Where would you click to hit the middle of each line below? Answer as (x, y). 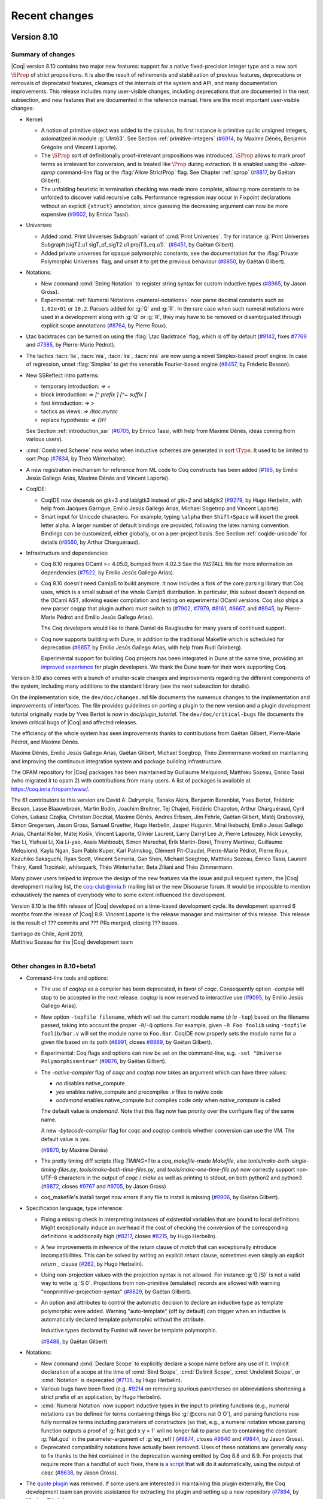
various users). (45, 439)
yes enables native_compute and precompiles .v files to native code (139, 1092)
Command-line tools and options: (67, 978)
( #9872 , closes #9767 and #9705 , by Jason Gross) (104, 1186)
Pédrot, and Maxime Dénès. (45, 742)
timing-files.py (59, 1169)
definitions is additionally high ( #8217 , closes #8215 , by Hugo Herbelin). (129, 1236)
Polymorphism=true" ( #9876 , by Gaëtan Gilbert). (104, 1061)
